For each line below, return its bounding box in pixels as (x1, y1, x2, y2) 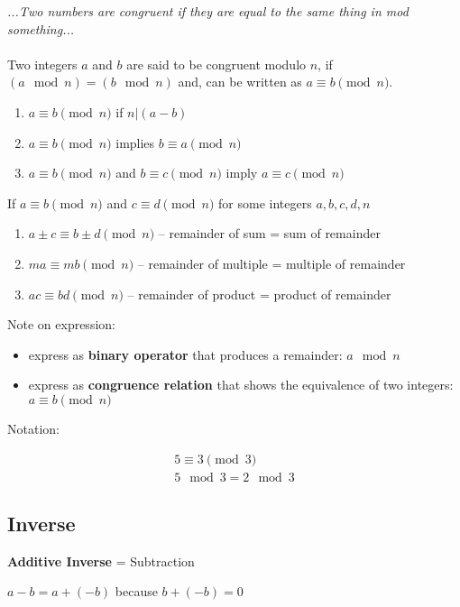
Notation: (7, 418, 60, 437)
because (115, 582, 158, 601)
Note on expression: (7, 315, 115, 334)
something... (7, 19, 75, 38)
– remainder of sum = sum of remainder (158, 224, 381, 243)
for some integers (218, 193, 312, 212)
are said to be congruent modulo (126, 54, 307, 73)
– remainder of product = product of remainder (127, 284, 391, 303)
